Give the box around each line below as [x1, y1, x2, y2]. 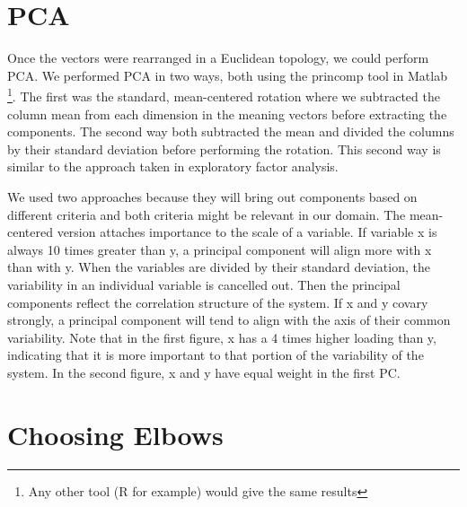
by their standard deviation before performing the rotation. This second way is [7, 139, 441, 158]
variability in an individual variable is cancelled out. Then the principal [7, 275, 401, 293]
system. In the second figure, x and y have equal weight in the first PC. [7, 363, 401, 381]
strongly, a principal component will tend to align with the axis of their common [7, 310, 451, 329]
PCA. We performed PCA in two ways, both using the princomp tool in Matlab [7, 66, 447, 84]
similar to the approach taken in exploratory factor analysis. [7, 157, 339, 176]
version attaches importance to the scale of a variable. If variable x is [57, 223, 437, 241]
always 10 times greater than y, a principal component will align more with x [7, 240, 432, 258]
